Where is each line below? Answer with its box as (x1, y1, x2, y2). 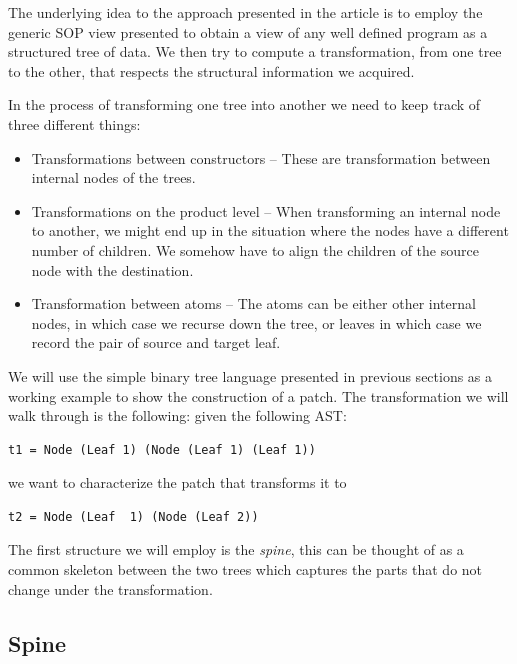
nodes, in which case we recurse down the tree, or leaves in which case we (31, 312, 482, 333)
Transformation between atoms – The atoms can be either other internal (31, 293, 476, 314)
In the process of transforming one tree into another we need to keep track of (8, 94, 481, 115)
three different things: (8, 113, 141, 134)
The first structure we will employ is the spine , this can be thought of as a (8, 539, 464, 560)
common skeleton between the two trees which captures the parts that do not (8, 559, 483, 580)
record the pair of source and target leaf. (31, 332, 281, 353)
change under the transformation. (8, 578, 213, 599)
